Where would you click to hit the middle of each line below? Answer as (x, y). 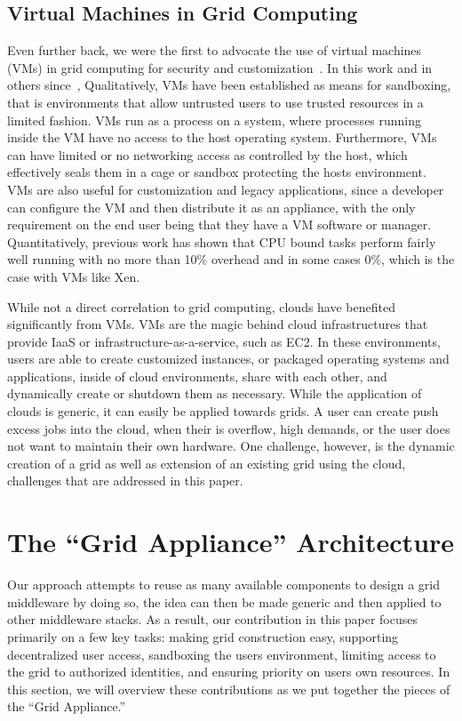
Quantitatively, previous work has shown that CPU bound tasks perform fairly (222, 241)
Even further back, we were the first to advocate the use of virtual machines (215, 50)
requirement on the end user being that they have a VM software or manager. (219, 224)
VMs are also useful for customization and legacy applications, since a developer (226, 189)
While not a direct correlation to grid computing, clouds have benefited (201, 306)
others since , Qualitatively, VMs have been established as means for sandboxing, (229, 85)
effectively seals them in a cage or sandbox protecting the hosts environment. (217, 172)
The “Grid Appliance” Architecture (231, 542)
